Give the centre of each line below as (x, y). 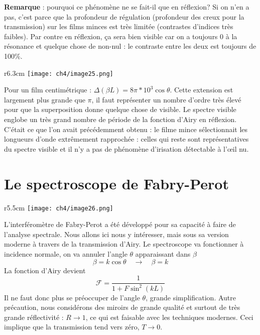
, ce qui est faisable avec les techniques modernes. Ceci (169, 317)
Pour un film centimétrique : (48, 90)
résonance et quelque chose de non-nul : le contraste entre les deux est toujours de (130, 46)
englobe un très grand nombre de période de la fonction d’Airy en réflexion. (120, 119)
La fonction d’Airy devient (45, 270)
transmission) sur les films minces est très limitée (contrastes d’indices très (119, 26)
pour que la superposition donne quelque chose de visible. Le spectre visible (120, 109)
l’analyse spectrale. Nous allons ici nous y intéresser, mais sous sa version (116, 234)
